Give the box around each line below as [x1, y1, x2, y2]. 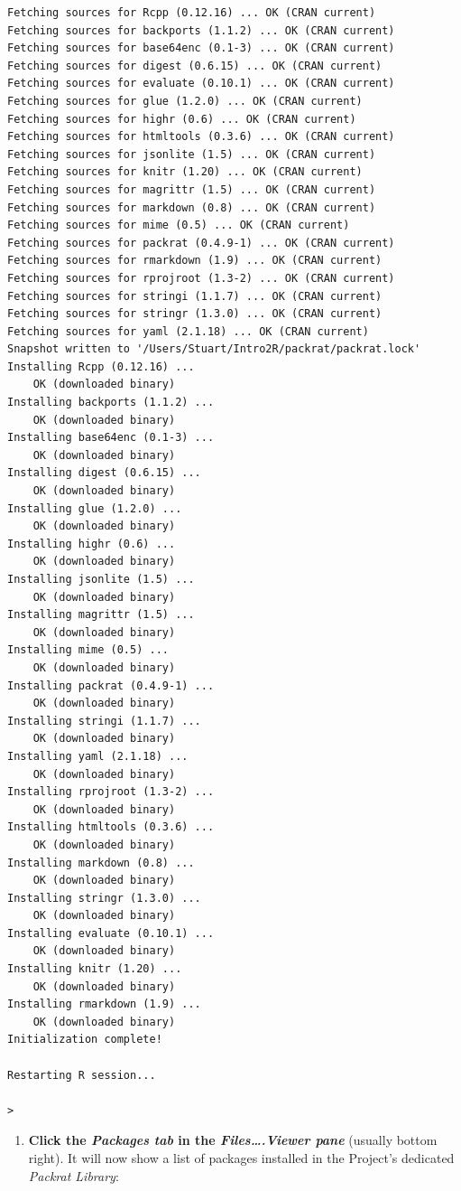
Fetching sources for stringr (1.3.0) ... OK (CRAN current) [7, 307, 383, 321]
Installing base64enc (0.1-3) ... [7, 431, 215, 445]
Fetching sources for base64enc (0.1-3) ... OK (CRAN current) [7, 42, 395, 55]
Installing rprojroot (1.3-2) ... [7, 785, 215, 799]
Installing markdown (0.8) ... [7, 856, 195, 869]
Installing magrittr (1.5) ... [7, 608, 195, 622]
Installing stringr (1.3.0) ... [7, 891, 201, 905]
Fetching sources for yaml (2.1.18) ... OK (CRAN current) [7, 324, 369, 338]
